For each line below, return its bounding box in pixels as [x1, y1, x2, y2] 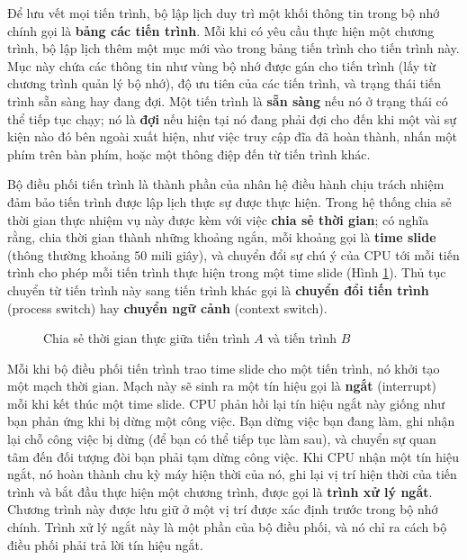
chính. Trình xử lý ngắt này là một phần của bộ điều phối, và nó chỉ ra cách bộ [7, 518, 447, 537]
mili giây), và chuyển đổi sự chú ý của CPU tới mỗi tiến [150, 245, 460, 264]
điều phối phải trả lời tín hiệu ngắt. [7, 535, 203, 554]
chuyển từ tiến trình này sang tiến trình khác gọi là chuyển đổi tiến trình [7, 280, 429, 299]
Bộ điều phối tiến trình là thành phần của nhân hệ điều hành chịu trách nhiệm [7, 175, 445, 194]
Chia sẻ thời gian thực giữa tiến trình [43, 329, 250, 348]
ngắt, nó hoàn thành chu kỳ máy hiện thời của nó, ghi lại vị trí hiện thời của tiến [7, 465, 457, 483]
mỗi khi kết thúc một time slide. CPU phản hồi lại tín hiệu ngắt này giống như [7, 393, 445, 412]
